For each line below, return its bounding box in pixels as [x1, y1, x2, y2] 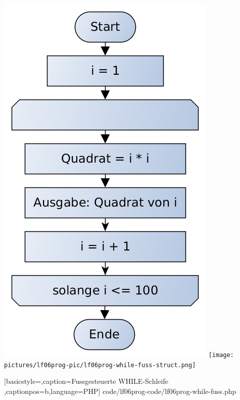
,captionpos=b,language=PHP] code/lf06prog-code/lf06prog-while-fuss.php [4, 385, 236, 396]
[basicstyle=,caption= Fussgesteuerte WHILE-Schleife [4, 376, 168, 386]
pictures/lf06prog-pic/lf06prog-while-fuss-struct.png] [4, 361, 196, 369]
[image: [208, 352, 234, 359]
